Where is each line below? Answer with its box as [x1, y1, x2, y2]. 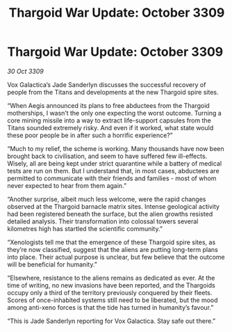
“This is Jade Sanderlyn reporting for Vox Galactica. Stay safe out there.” [7, 317, 216, 325]
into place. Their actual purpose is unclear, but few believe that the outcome [7, 253, 226, 261]
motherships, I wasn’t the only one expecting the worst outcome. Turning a [7, 109, 222, 117]
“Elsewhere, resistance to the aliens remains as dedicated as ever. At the [7, 274, 215, 282]
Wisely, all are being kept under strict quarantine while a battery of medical [7, 159, 222, 168]
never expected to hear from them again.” [7, 181, 127, 189]
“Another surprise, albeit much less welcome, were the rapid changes [7, 195, 206, 203]
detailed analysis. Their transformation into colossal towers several [7, 217, 199, 226]
